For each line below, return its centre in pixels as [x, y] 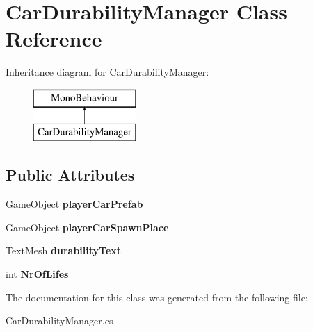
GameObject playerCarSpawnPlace [87, 227]
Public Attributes [70, 175]
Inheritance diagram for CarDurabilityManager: [107, 72]
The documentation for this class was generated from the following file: [157, 297]
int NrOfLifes [37, 274]
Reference [54, 39]
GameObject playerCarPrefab [74, 204]
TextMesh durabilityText [64, 250]
